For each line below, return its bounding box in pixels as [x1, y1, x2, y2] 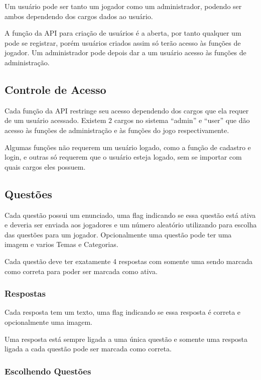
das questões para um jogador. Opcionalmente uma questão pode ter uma [5, 229, 232, 239]
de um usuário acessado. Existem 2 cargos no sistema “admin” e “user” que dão [5, 115, 250, 125]
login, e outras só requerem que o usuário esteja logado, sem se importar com [5, 152, 242, 162]
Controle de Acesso [5, 81, 106, 97]
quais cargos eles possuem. [5, 161, 86, 172]
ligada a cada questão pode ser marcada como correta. [5, 343, 172, 354]
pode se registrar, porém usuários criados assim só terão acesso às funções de [5, 37, 241, 48]
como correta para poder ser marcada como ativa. [5, 266, 158, 276]
